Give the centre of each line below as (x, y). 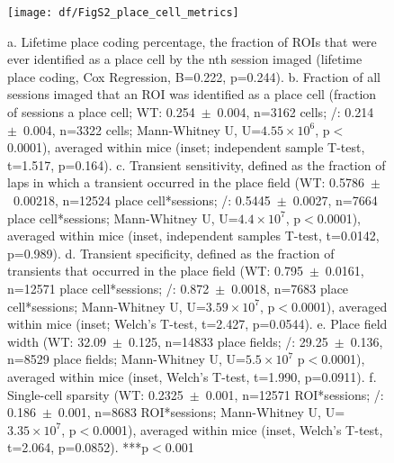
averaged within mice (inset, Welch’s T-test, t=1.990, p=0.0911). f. (192, 376)
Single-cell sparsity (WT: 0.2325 (95, 394)
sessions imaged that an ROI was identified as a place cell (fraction (192, 94)
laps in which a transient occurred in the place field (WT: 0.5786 (186, 182)
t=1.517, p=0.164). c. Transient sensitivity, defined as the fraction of (197, 164)
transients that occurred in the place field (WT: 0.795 (155, 271)
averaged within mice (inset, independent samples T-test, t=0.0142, (193, 236)
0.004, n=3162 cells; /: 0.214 (295, 112)
